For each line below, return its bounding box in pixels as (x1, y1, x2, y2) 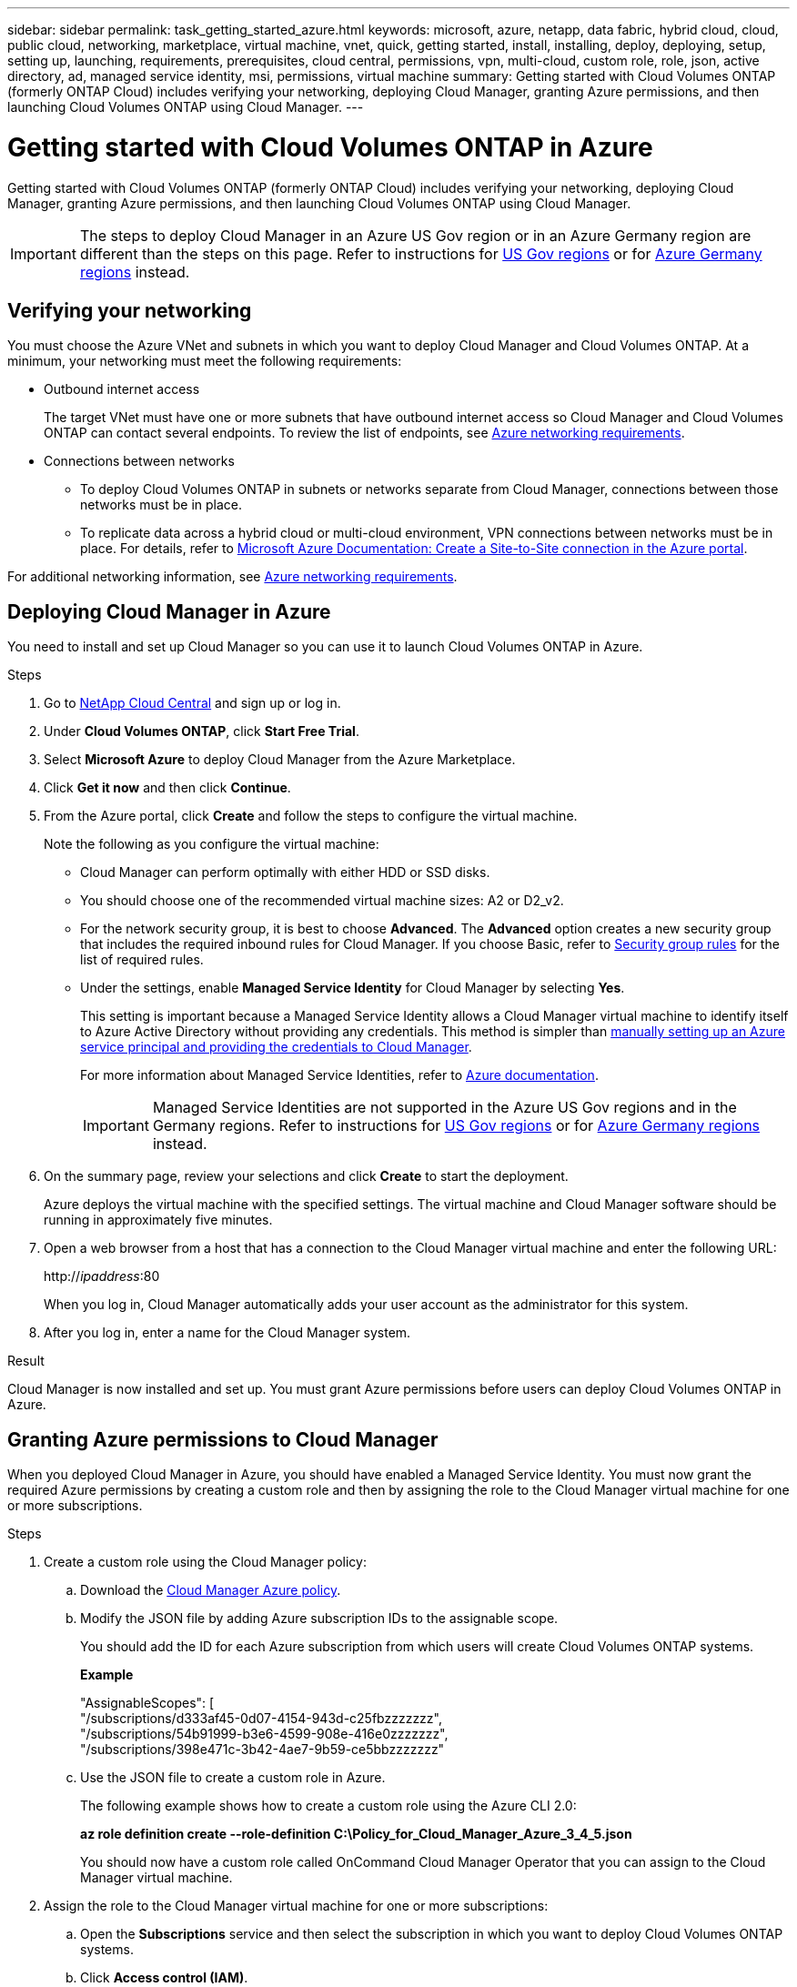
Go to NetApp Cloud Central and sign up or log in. (44, 695, 341, 711)
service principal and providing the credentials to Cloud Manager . (80, 1039, 472, 1055)
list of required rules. (80, 952, 204, 968)
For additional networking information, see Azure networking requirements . (7, 569, 458, 585)
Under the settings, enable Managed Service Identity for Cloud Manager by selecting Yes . (80, 980, 625, 996)
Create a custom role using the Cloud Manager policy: (44, 1554, 367, 1570)
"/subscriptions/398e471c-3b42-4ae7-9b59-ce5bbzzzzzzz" (80, 1741, 445, 1758)
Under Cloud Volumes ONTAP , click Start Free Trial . (44, 723, 359, 740)
